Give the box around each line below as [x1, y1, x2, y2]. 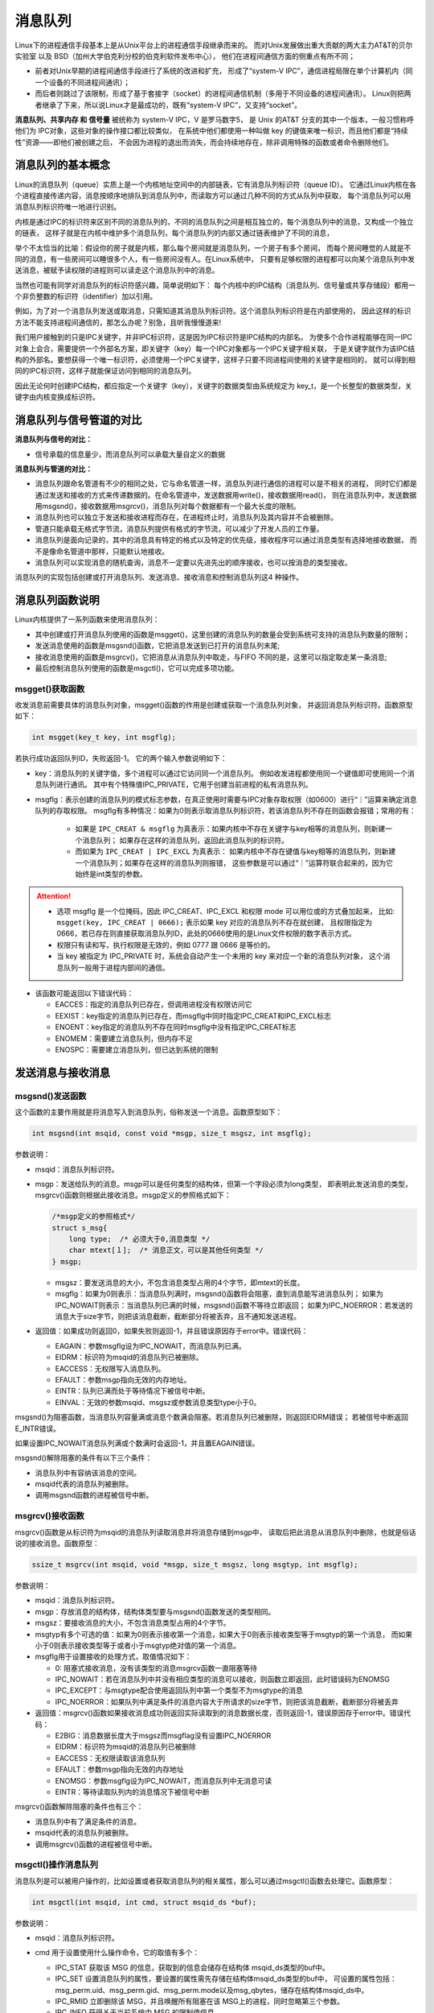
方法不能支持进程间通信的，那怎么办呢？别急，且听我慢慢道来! [14, 317, 222, 327]
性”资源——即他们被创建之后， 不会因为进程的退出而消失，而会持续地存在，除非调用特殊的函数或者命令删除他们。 [14, 137, 394, 147]
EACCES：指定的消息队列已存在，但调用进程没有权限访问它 [55, 999, 252, 1010]
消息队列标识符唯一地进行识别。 [14, 202, 121, 212]
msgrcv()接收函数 [14, 1511, 84, 1522]
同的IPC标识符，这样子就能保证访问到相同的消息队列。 [14, 366, 196, 376]
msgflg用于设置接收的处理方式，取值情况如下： [35, 1651, 192, 1662]
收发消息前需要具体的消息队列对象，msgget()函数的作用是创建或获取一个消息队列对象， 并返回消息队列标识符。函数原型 [14, 701, 413, 710]
